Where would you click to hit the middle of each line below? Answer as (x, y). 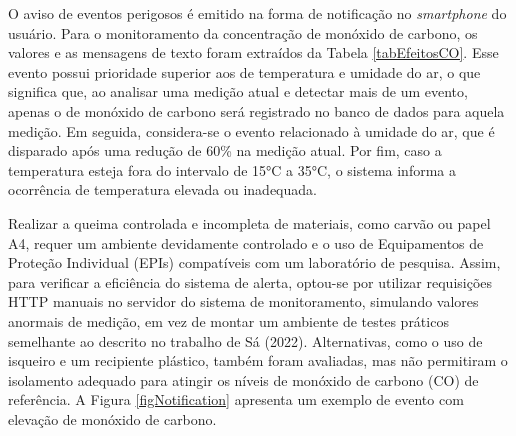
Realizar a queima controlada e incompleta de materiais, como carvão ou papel (249, 222)
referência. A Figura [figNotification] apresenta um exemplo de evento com (236, 399)
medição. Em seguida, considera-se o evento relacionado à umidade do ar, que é (251, 130)
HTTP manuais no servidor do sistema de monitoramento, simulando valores (243, 301)
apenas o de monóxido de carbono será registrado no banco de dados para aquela (256, 110)
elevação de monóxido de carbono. (112, 418)
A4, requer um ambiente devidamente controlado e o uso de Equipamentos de (246, 242)
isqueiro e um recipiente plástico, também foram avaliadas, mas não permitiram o (258, 360)
